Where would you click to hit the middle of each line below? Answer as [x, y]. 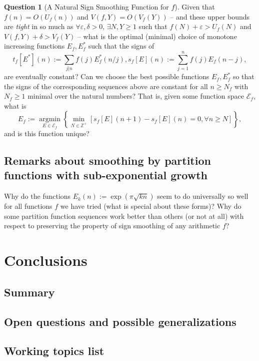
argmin [50, 119]
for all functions [28, 206]
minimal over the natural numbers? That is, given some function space [136, 96]
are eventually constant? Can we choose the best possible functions [107, 76]
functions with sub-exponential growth [106, 175]
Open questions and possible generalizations [120, 321]
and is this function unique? [47, 133]
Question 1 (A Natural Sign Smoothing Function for [86, 7]
